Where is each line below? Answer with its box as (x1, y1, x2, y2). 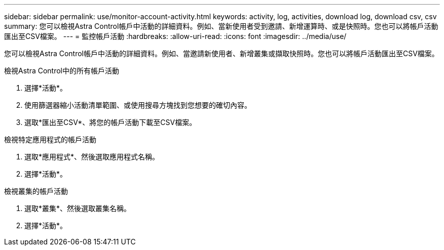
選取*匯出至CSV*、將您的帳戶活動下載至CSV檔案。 (24, 118, 197, 127)
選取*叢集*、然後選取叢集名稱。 (24, 204, 131, 213)
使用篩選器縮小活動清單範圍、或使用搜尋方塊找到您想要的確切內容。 (24, 101, 251, 109)
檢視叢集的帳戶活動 (4, 187, 68, 195)
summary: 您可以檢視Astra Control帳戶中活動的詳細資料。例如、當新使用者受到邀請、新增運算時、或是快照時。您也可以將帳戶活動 (4, 22, 438, 30)
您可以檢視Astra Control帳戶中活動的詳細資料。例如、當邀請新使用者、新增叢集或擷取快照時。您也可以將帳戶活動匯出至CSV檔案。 (4, 49, 439, 58)
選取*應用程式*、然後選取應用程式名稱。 (24, 152, 160, 161)
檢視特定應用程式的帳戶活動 (4, 135, 96, 144)
